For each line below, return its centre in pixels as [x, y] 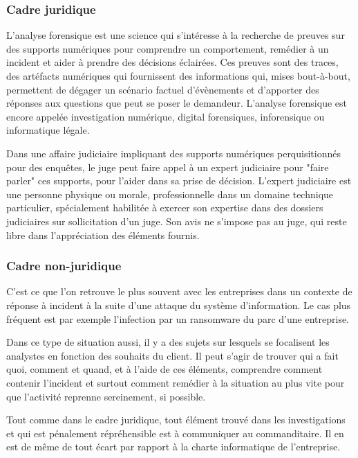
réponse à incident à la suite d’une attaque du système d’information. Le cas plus [179, 305]
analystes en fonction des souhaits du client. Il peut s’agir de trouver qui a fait [172, 355]
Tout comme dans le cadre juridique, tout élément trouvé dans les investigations [176, 420]
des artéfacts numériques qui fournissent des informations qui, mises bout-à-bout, [178, 76]
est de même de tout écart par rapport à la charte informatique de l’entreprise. [173, 447]
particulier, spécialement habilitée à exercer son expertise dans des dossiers [165, 208]
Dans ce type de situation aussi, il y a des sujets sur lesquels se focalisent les [168, 342]
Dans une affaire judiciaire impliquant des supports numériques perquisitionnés [173, 153]
